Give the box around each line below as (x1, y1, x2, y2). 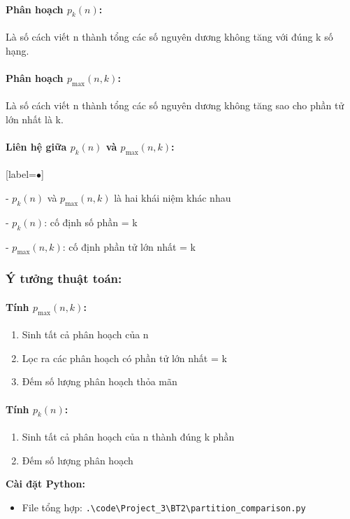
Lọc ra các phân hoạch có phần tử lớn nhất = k (22, 350, 227, 365)
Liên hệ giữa (6, 139, 67, 153)
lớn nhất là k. (6, 111, 64, 126)
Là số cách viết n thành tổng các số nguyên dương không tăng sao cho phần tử (6, 98, 344, 113)
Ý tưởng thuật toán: (6, 270, 122, 287)
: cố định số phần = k (44, 214, 138, 229)
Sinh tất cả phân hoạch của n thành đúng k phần (22, 429, 235, 443)
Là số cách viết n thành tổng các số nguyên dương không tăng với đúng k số (6, 29, 333, 43)
